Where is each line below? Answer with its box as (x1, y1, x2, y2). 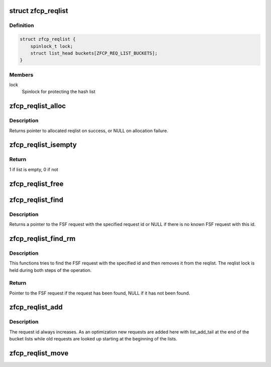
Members (9, 71, 34, 78)
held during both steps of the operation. (9, 267, 92, 273)
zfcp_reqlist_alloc (9, 102, 66, 110)
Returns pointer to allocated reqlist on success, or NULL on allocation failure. (9, 128, 168, 134)
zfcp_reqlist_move (9, 349, 69, 357)
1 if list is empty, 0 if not (9, 166, 59, 172)
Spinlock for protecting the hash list (22, 89, 95, 95)
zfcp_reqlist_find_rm (9, 234, 76, 243)
